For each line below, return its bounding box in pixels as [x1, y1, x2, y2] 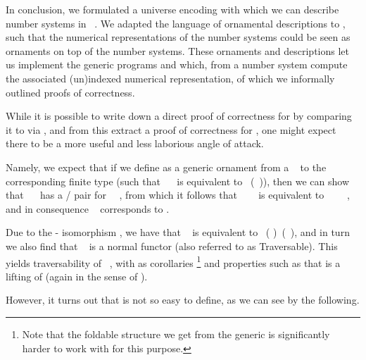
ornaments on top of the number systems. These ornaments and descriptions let [6, 43, 350, 58]
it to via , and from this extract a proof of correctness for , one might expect [6, 122, 336, 137]
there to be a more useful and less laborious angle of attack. [6, 136, 264, 151]
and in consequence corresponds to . [6, 201, 170, 216]
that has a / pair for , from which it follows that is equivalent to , [6, 187, 350, 202]
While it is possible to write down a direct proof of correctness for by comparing [6, 108, 352, 123]
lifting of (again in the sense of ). [6, 268, 148, 283]
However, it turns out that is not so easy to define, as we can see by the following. [6, 292, 360, 307]
